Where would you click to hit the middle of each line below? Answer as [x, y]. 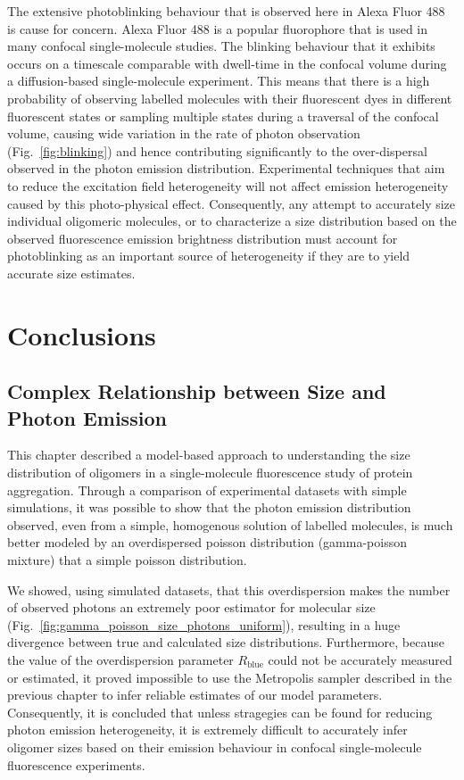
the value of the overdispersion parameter [120, 660]
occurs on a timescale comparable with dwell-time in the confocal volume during [227, 63]
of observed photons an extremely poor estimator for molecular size [191, 607]
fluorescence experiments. [76, 764]
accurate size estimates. [71, 273]
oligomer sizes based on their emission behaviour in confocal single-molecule [215, 747]
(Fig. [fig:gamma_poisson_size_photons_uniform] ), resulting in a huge [204, 624]
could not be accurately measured [360, 660]
